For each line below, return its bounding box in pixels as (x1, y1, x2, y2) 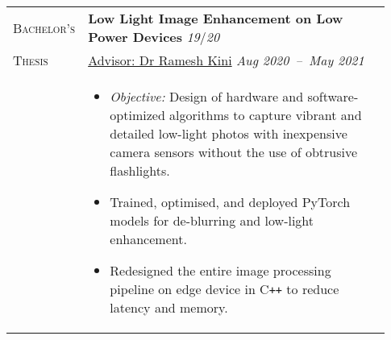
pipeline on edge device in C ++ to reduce (110, 280, 339, 298)
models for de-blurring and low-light (110, 211, 314, 230)
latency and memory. (110, 298, 228, 317)
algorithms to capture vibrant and (169, 106, 362, 124)
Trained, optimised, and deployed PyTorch (110, 193, 351, 211)
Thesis (13, 51, 48, 69)
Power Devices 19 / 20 (88, 27, 220, 46)
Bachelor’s (13, 18, 76, 37)
